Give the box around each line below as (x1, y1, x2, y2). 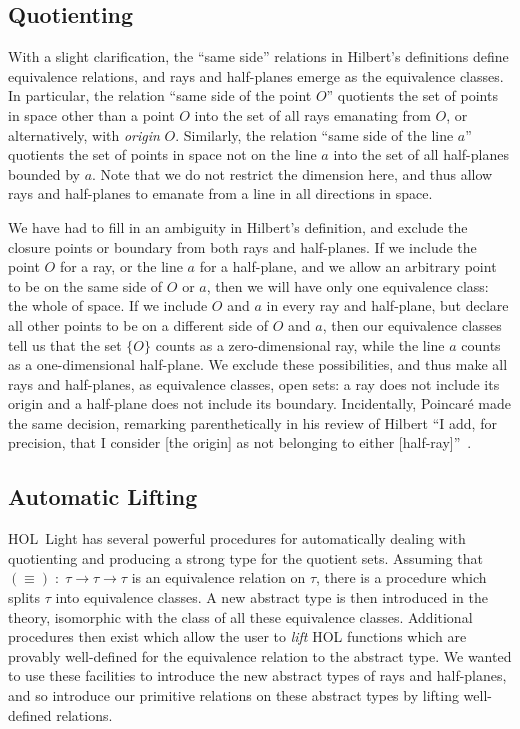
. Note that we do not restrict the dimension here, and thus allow (92, 163, 493, 184)
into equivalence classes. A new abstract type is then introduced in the (55, 587, 488, 608)
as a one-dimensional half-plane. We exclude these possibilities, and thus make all (8, 354, 508, 375)
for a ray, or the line (59, 256, 183, 277)
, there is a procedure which (316, 567, 487, 588)
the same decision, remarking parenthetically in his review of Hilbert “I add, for (8, 412, 497, 433)
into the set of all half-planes (333, 144, 509, 165)
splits (8, 587, 41, 608)
